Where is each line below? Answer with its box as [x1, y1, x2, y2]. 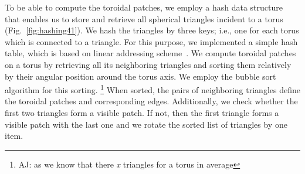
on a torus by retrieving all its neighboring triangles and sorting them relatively [5, 58, 292, 70]
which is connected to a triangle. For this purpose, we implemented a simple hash [5, 35, 298, 47]
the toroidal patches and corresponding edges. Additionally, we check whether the [5, 95, 298, 107]
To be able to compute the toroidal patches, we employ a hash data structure [5, 1, 283, 13]
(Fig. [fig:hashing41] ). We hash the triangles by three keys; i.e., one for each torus [5, 24, 299, 36]
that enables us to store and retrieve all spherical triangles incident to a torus [5, 12, 283, 25]
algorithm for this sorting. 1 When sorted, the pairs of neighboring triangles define [5, 82, 300, 95]
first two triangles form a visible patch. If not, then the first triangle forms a [5, 107, 279, 118]
